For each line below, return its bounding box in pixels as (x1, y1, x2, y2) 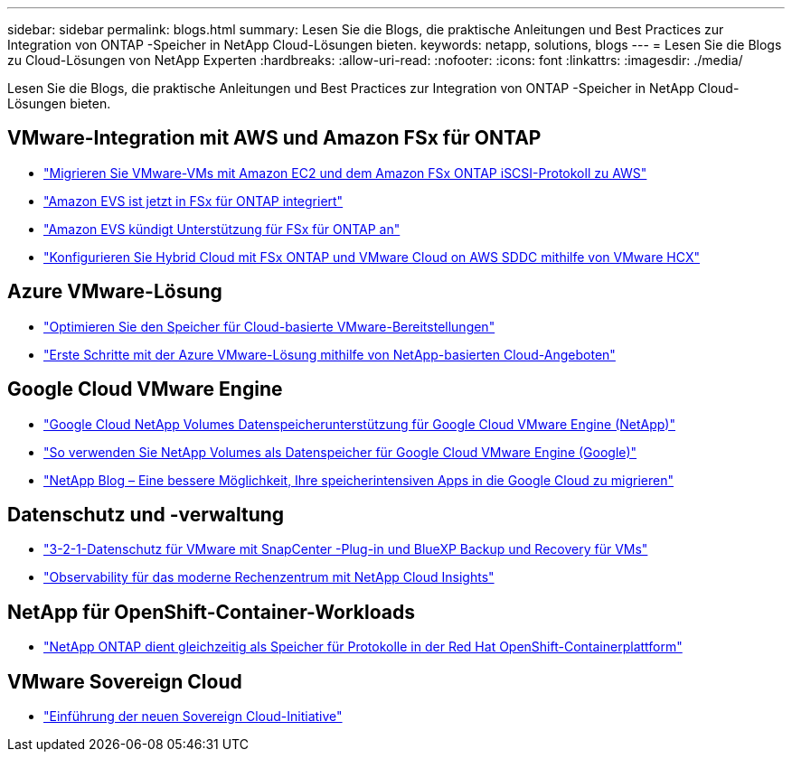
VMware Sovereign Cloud (7, 670, 242, 693)
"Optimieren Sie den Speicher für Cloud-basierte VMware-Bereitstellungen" (43, 318, 495, 334)
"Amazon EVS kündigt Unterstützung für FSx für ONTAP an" (43, 220, 401, 237)
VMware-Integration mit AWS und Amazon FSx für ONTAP (7, 126, 542, 150)
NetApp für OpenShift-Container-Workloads (7, 600, 416, 623)
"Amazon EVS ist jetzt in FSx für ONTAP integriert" (43, 192, 344, 209)
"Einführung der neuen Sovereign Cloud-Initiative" (43, 708, 343, 725)
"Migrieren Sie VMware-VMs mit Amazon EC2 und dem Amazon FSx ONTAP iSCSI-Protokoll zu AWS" (43, 164, 647, 181)
